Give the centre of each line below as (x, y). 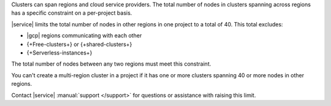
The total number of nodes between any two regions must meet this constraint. (111, 64)
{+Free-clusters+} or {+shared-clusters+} (79, 44)
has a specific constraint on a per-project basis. (72, 13)
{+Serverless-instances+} (59, 53)
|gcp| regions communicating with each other (84, 36)
